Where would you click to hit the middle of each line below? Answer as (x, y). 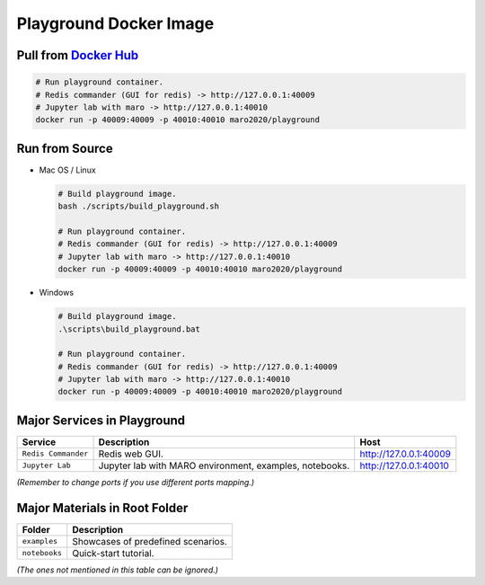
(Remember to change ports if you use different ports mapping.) (136, 482)
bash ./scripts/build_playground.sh (139, 206)
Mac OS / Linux (67, 170)
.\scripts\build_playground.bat (129, 329)
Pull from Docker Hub (78, 55)
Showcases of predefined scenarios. (150, 541)
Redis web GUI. (131, 454)
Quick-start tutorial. (113, 553)
